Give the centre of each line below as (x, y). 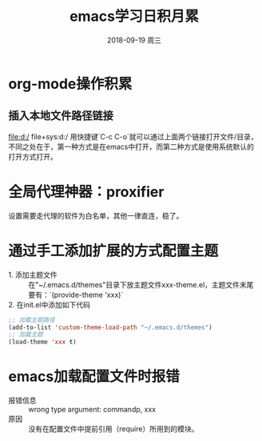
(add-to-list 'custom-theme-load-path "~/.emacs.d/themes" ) (111, 327)
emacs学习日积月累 (134, 16)
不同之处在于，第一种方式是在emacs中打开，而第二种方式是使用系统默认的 (131, 146)
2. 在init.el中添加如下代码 (49, 304)
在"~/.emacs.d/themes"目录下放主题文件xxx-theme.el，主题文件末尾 (141, 284)
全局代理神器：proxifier (86, 192)
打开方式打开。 (33, 156)
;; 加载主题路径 (32, 320)
